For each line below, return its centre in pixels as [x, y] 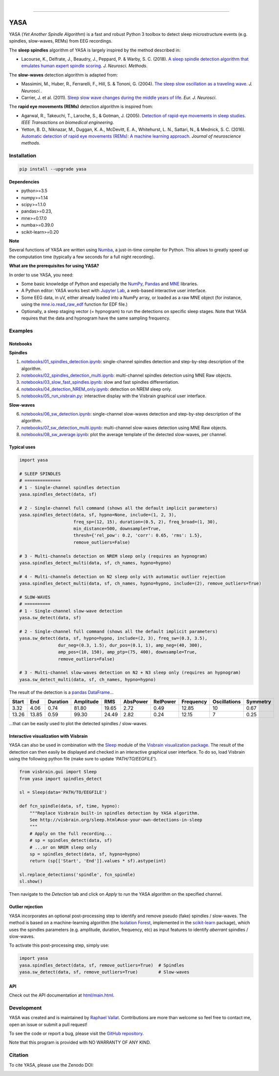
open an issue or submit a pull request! [48, 1025]
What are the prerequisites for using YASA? [54, 266]
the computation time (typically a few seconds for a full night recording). [82, 257]
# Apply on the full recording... [71, 833]
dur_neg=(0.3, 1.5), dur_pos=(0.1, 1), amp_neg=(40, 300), [130, 645]
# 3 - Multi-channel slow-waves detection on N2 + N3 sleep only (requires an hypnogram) [130, 673]
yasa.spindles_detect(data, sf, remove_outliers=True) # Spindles [102, 965]
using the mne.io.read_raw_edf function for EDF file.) [75, 304]
